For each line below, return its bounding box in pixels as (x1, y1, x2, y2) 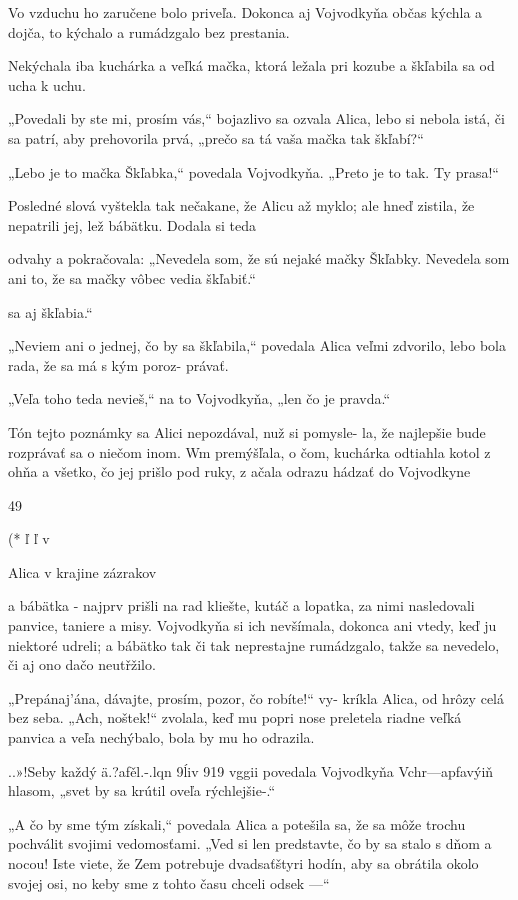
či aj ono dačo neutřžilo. (8, 654, 156, 675)
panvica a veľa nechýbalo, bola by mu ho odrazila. (8, 727, 315, 748)
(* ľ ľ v (8, 528, 50, 549)
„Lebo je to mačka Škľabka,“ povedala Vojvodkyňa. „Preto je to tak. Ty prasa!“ (8, 161, 499, 182)
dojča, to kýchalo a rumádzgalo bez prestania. (8, 21, 290, 42)
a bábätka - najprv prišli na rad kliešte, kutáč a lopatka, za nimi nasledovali (8, 595, 475, 616)
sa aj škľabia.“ (8, 301, 93, 322)
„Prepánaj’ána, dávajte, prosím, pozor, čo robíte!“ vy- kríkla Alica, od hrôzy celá (8, 687, 504, 708)
